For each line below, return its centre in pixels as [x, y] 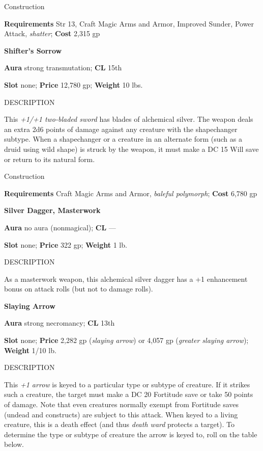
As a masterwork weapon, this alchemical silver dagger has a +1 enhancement [126, 278]
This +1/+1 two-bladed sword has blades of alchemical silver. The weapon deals [129, 119]
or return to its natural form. [50, 159]
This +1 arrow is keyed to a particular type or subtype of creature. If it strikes [127, 384]
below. [14, 444]
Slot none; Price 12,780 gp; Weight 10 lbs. [74, 84]
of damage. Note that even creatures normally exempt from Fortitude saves [122, 404]
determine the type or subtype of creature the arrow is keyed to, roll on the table [131, 434]
